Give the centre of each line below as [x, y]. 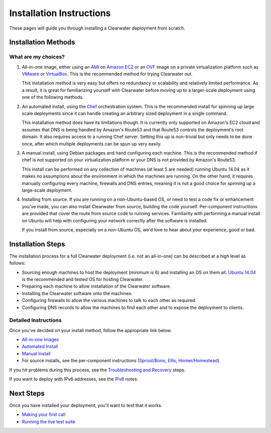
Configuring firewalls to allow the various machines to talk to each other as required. [109, 301]
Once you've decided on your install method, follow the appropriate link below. [91, 330]
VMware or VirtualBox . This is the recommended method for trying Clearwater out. [107, 74]
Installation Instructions [60, 13]
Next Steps [27, 393]
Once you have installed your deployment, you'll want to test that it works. [86, 405]
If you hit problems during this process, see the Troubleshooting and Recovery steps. [97, 370]
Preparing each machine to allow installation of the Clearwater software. [97, 286]
